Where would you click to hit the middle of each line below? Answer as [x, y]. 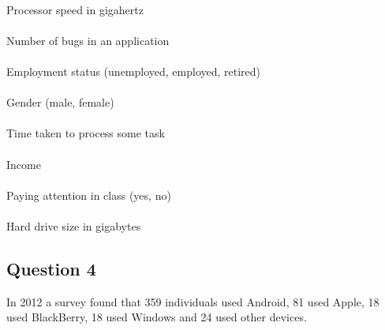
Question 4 [51, 268]
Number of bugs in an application [88, 40]
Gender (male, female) [60, 102]
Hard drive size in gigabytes [74, 225]
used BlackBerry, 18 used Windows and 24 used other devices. [157, 317]
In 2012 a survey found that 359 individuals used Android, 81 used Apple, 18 [193, 301]
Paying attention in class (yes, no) [89, 195]
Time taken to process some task [86, 133]
